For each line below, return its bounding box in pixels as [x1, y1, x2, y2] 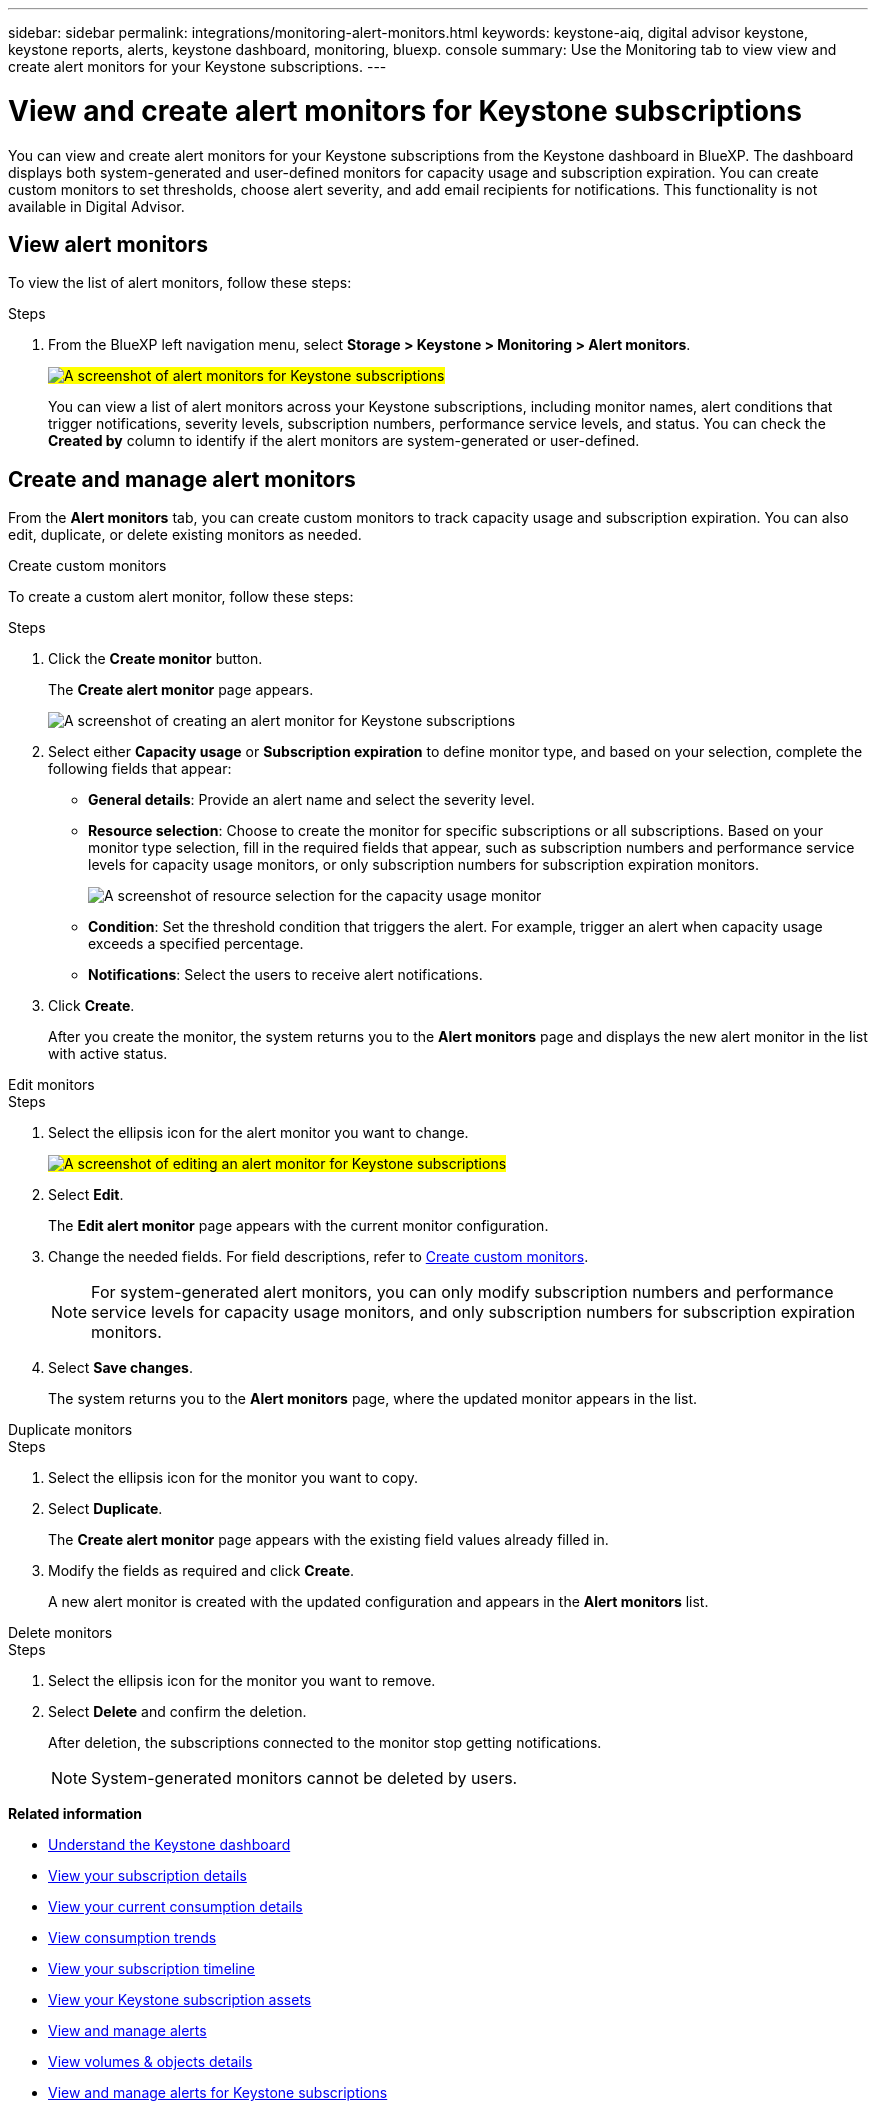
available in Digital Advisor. [8, 197, 185, 215]
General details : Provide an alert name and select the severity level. [88, 791, 535, 809]
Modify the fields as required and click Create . [48, 1562, 355, 1580]
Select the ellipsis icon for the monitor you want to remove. [48, 1672, 436, 1690]
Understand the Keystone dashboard [48, 1836, 291, 1854]
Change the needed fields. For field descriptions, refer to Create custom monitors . [48, 1248, 589, 1266]
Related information [8, 1805, 143, 1823]
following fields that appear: [48, 760, 232, 778]
